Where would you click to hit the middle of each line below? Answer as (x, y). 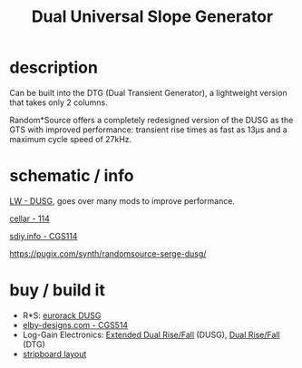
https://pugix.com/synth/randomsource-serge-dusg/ (108, 253)
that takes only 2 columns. (59, 102)
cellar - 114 (29, 218)
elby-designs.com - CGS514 (75, 324)
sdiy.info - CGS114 (44, 236)
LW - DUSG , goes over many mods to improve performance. (122, 200)
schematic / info (72, 176)
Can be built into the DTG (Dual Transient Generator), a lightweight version (148, 92)
